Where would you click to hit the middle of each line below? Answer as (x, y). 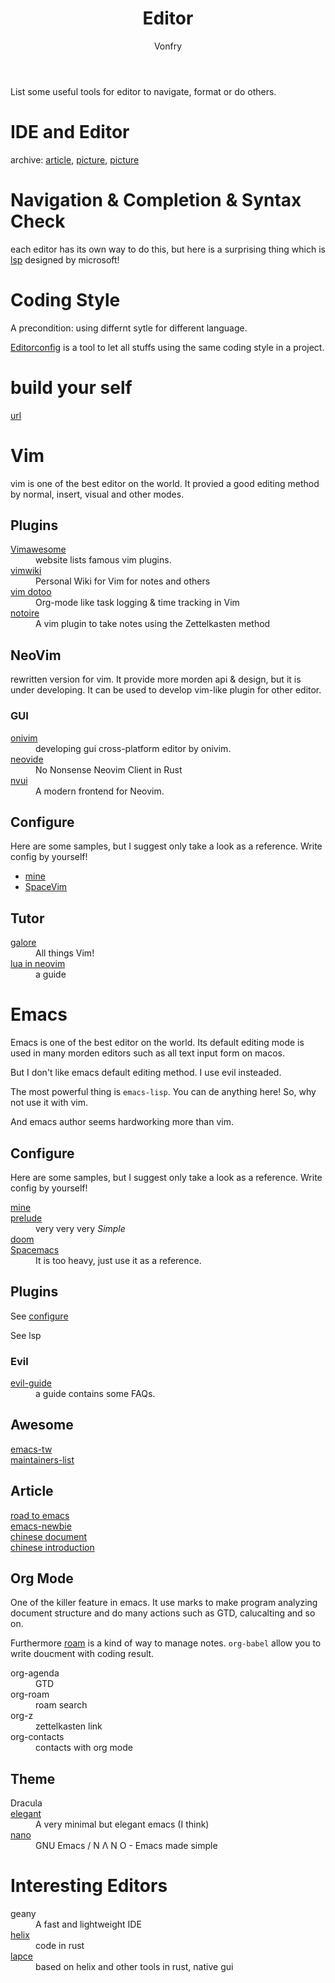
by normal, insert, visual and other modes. (97, 494)
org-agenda (35, 1673)
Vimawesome (38, 549)
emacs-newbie (41, 1526)
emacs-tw (31, 1449)
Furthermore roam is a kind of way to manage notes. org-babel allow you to (166, 1643)
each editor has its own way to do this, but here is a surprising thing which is (168, 249)
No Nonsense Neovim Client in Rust (109, 769)
